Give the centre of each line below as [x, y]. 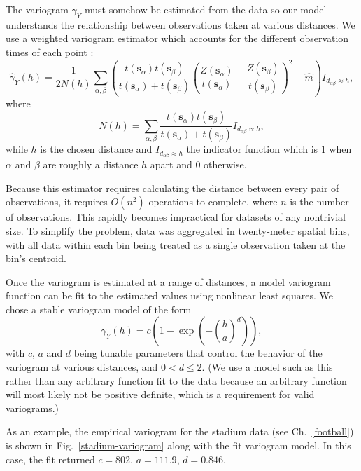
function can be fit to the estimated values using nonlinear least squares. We [169, 295]
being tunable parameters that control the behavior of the [198, 353]
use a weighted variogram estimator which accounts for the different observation [177, 38]
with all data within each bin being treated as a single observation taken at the [176, 244]
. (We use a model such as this [267, 367]
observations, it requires [57, 202]
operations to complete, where [213, 202]
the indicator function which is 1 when [269, 149]
